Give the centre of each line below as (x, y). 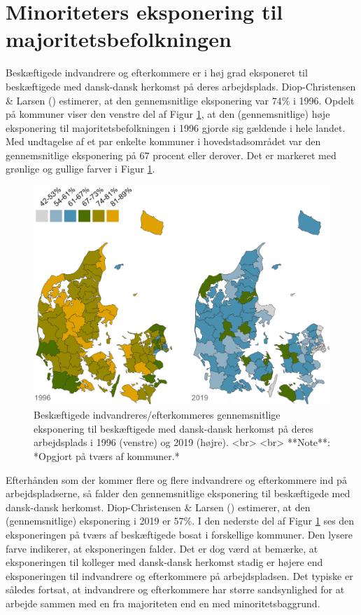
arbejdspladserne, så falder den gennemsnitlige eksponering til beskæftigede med (178, 493)
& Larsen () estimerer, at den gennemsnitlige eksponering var (137, 100)
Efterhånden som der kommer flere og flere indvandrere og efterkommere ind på (176, 479)
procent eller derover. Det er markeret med (245, 155)
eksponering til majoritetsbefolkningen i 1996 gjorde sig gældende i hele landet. (176, 127)
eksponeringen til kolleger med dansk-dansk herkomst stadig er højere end (164, 562)
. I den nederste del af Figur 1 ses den (273, 521)
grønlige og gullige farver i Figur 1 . (80, 169)
